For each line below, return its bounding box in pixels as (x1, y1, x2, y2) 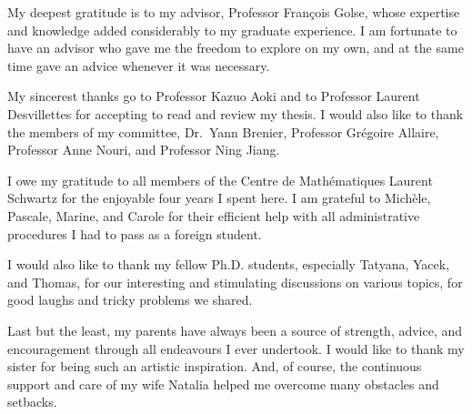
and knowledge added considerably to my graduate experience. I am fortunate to (7, 20, 457, 39)
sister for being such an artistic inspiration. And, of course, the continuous (7, 357, 422, 376)
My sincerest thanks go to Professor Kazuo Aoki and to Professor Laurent (7, 86, 420, 106)
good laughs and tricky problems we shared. (7, 290, 253, 309)
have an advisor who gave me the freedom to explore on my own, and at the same (7, 38, 464, 57)
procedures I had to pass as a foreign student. (7, 224, 262, 243)
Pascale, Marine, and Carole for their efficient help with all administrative (7, 206, 420, 225)
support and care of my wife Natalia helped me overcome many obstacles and (7, 374, 439, 393)
